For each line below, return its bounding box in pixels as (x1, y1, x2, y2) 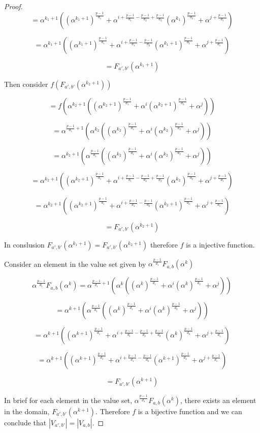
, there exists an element (180, 394, 256, 405)
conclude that (4, 417, 47, 427)
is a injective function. (186, 239, 255, 250)
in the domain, (4, 406, 50, 416)
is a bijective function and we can (138, 406, 242, 416)
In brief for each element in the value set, (4, 394, 133, 405)
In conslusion (4, 239, 45, 250)
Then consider (4, 78, 48, 89)
